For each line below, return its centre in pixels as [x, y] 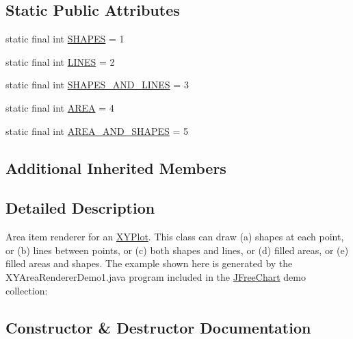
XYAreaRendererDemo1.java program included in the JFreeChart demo [156, 276]
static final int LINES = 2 [60, 61]
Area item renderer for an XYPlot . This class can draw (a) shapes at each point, [175, 237]
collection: [27, 290]
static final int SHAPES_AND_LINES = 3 [97, 85]
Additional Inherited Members [116, 167]
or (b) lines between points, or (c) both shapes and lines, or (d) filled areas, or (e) [177, 250]
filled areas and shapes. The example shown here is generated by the [149, 263]
